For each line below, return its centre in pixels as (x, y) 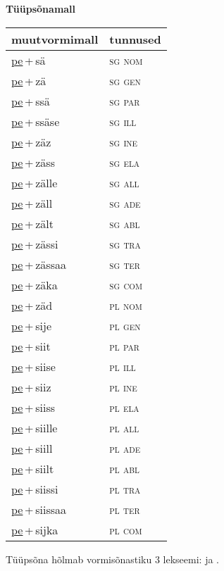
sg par (125, 101)
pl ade (125, 448)
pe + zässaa (39, 264)
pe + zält (33, 223)
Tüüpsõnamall (41, 8)
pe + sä (29, 60)
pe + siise (33, 366)
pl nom (126, 305)
